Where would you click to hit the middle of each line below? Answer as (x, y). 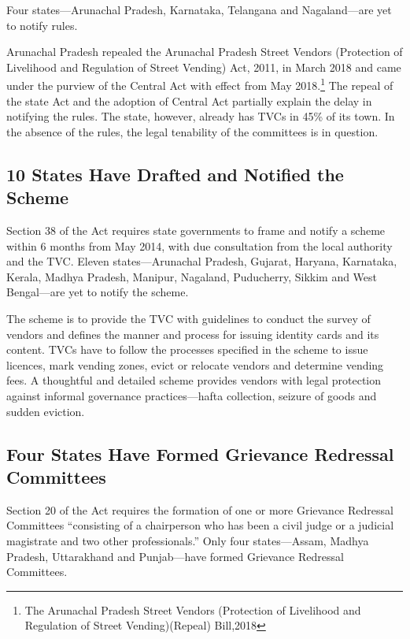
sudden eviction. (46, 411)
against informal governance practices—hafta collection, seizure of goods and (192, 395)
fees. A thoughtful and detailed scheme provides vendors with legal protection (194, 380)
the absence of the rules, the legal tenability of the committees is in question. (192, 131)
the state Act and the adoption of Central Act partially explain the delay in (189, 100)
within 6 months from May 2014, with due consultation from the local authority (199, 245)
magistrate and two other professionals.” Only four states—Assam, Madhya (188, 540)
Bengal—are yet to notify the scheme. (98, 292)
